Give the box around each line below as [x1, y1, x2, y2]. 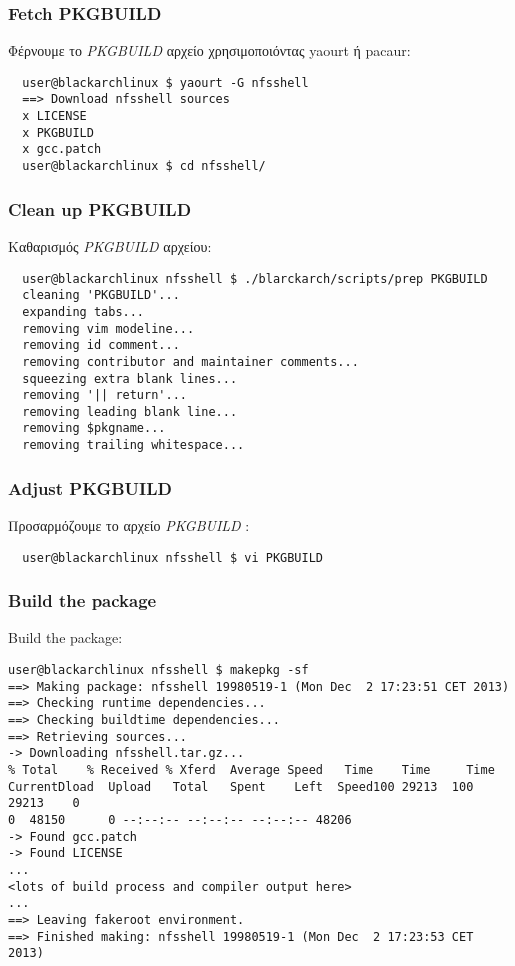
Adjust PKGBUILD [8, 475, 172, 500]
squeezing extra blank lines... [22, 371, 238, 386]
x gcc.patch [22, 142, 102, 157]
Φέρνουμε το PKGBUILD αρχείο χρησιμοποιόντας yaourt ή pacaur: [8, 40, 411, 61]
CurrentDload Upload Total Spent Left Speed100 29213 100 [8, 779, 474, 794]
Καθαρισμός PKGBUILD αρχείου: [8, 235, 212, 256]
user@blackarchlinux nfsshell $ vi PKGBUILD [22, 550, 323, 565]
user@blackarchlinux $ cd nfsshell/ [22, 159, 266, 174]
